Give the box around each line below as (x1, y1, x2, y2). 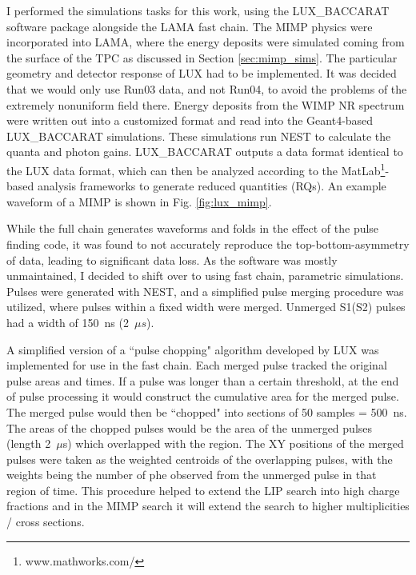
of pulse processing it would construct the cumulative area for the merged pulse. (6, 388, 399, 405)
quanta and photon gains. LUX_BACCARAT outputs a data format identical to (6, 143, 403, 160)
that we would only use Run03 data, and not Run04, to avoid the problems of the (6, 80, 407, 97)
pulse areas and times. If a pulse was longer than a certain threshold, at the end (6, 372, 399, 389)
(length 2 (6, 435, 51, 452)
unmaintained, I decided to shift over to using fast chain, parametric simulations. (6, 267, 404, 284)
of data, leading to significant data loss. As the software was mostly (6, 251, 338, 268)
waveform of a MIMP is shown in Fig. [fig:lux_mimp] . (6, 193, 272, 210)
